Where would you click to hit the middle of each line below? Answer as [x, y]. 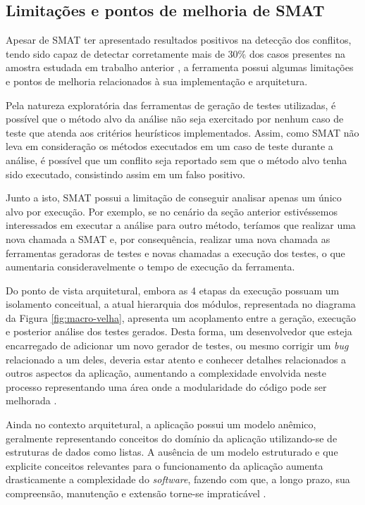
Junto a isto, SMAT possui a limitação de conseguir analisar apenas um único [174, 198]
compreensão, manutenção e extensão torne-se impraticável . [136, 493]
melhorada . [31, 400]
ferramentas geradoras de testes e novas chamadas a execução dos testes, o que [175, 252]
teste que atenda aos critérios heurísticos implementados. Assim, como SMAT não [182, 132]
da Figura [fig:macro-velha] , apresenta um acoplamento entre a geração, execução [181, 317]
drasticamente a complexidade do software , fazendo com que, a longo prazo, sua [178, 479]
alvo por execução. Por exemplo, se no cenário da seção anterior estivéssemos [172, 211]
